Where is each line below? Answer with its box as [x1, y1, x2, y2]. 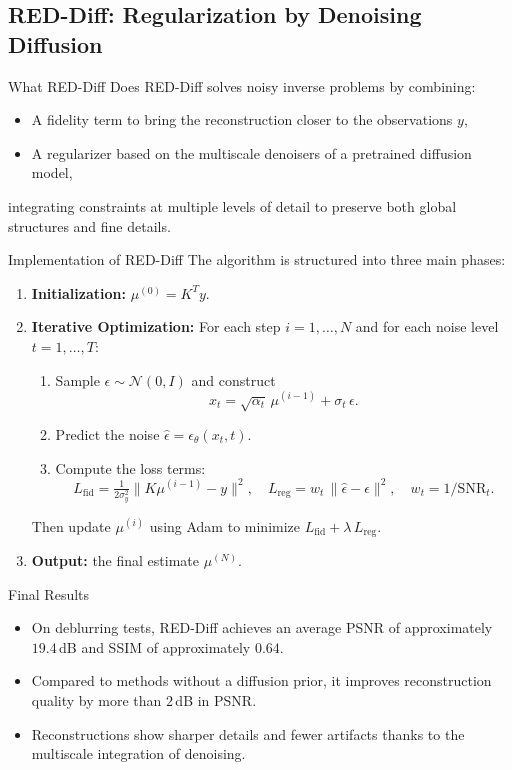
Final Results [8, 583, 90, 604]
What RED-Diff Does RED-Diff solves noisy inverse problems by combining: [8, 75, 476, 96]
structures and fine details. [8, 215, 171, 236]
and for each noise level [355, 316, 499, 337]
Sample [55, 369, 100, 390]
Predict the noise [55, 424, 160, 445]
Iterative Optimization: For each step [31, 316, 281, 337]
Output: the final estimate [31, 550, 200, 571]
